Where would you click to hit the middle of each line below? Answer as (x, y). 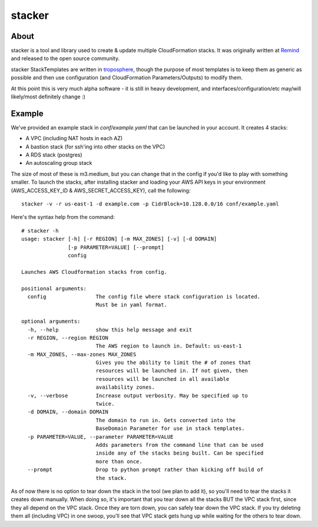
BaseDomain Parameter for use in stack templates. (170, 429)
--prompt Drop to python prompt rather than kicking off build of (145, 470)
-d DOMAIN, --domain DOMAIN (68, 412)
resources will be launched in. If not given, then (172, 371)
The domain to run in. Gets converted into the (165, 420)
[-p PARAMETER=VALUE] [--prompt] (116, 247)
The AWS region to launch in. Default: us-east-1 (169, 346)
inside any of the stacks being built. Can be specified (180, 453)
